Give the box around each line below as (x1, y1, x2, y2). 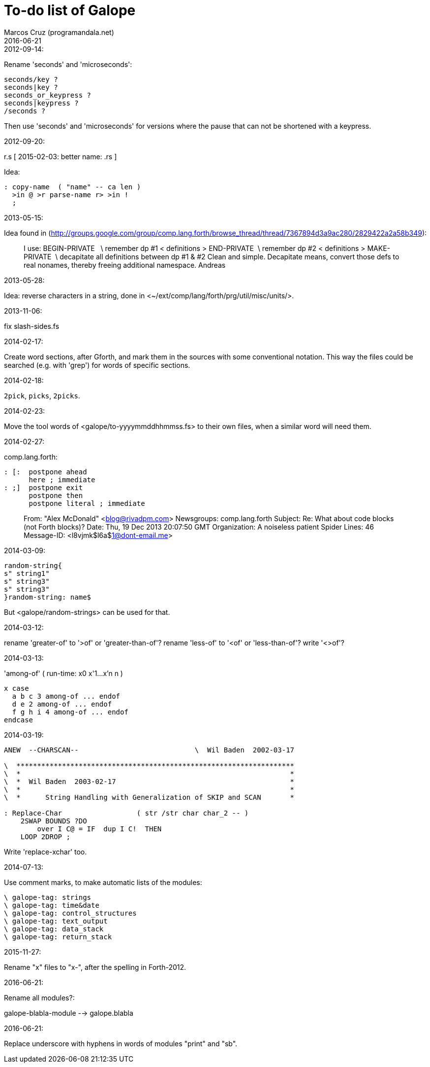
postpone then (29, 491, 83, 499)
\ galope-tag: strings (4, 893, 92, 901)
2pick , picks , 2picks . (4, 391, 80, 400)
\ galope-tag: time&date (4, 901, 99, 909)
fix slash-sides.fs (4, 321, 60, 330)
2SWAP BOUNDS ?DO (20, 817, 87, 825)
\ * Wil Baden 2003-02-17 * (4, 777, 295, 785)
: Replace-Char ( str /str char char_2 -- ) (4, 809, 249, 817)
